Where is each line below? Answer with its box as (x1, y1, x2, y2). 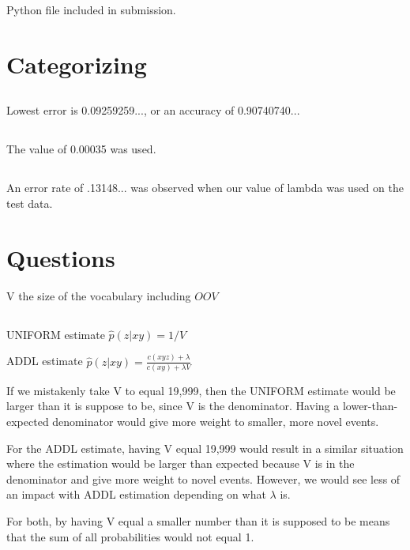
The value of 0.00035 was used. (6, 141, 156, 157)
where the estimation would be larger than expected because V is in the (6, 455, 355, 472)
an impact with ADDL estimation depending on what (6, 486, 266, 503)
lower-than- (342, 397, 398, 414)
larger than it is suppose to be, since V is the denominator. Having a (6, 397, 340, 414)
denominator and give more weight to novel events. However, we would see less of (6, 470, 401, 487)
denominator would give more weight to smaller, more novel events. (52, 413, 379, 430)
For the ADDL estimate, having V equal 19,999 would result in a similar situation (6, 439, 404, 456)
